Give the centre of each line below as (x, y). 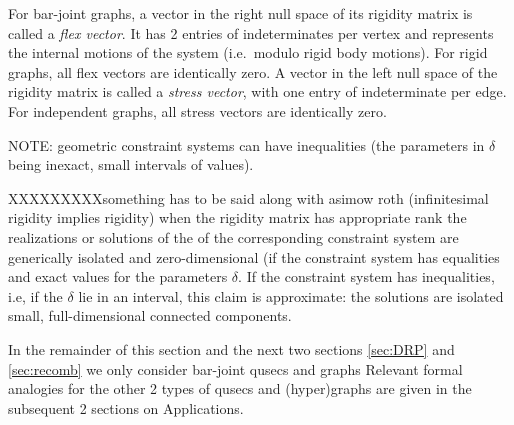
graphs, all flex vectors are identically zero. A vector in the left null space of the (253, 71)
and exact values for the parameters (118, 276)
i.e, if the (35, 295)
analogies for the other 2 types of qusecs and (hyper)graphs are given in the (240, 388)
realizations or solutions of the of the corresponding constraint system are (233, 236)
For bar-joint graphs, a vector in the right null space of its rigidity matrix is (240, 13)
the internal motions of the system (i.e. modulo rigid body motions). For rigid (248, 52)
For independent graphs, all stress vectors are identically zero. (197, 110)
